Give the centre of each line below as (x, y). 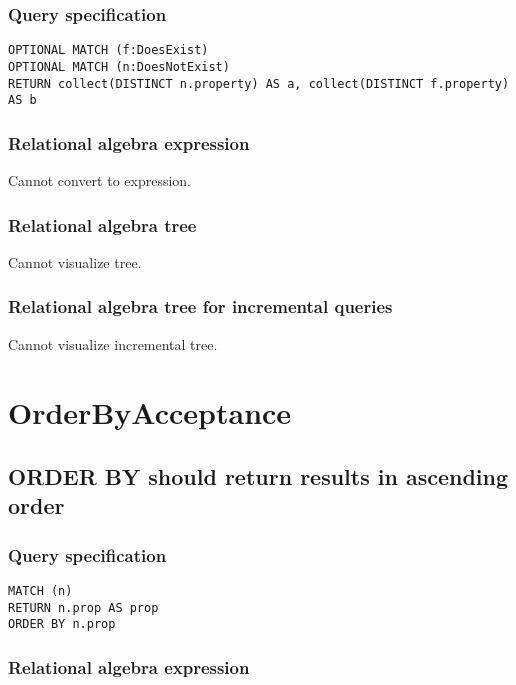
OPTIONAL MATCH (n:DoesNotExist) (119, 66)
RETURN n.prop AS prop (83, 607)
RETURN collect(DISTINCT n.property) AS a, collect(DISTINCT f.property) (259, 83)
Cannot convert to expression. (100, 180)
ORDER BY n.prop (62, 624)
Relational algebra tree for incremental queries (200, 306)
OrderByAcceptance (150, 412)
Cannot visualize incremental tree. (113, 343)
